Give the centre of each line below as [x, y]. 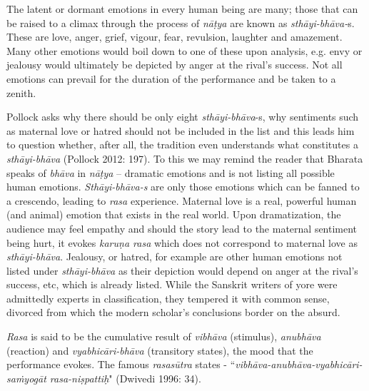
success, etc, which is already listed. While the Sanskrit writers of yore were [172, 284]
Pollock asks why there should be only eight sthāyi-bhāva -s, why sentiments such [183, 117]
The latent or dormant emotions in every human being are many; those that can [182, 9]
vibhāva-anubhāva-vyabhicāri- [299, 364]
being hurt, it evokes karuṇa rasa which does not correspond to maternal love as [182, 242]
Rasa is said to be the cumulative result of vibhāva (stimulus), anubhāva [164, 336]
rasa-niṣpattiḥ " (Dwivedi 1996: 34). [125, 378]
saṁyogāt [26, 378]
